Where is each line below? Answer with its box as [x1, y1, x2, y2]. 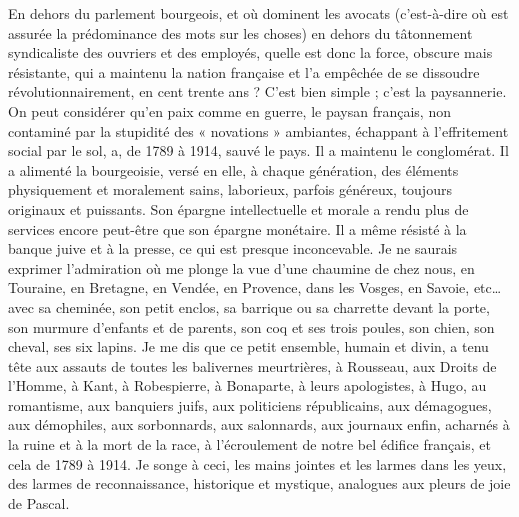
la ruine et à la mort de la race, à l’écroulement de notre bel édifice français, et [8, 434, 491, 455]
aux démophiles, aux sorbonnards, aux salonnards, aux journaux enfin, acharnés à [8, 414, 510, 435]
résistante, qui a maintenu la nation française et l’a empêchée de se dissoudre [8, 61, 480, 82]
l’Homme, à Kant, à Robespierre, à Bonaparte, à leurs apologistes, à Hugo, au [8, 375, 487, 396]
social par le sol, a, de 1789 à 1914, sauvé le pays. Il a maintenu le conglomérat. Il [8, 140, 509, 161]
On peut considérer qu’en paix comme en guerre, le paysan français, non [8, 100, 451, 121]
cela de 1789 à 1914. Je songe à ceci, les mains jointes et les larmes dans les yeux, [8, 453, 507, 474]
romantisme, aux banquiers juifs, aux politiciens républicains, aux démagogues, [8, 394, 492, 415]
